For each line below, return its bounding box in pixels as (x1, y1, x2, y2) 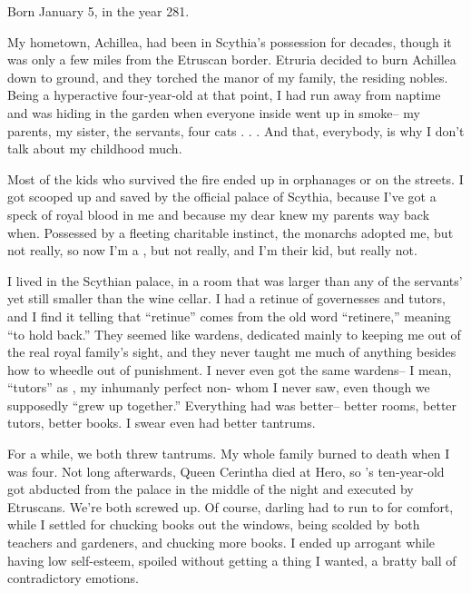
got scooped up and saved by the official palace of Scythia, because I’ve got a (7, 187, 437, 206)
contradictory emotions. (7, 568, 139, 588)
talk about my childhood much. (7, 139, 182, 158)
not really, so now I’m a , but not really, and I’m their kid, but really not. (7, 241, 417, 260)
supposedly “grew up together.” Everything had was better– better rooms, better (7, 395, 457, 414)
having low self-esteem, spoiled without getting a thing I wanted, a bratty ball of (7, 550, 456, 569)
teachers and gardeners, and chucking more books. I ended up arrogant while (7, 533, 436, 552)
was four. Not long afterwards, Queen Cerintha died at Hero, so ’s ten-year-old (7, 461, 445, 480)
